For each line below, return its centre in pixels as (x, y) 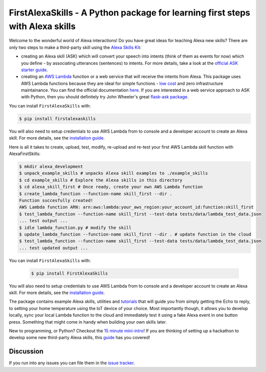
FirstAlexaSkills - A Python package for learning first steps (130, 13)
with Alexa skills (42, 26)
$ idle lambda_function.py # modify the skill (75, 227)
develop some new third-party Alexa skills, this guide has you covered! (80, 338)
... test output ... (43, 221)
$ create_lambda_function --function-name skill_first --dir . (96, 194)
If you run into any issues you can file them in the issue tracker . (72, 363)
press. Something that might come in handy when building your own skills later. (88, 322)
